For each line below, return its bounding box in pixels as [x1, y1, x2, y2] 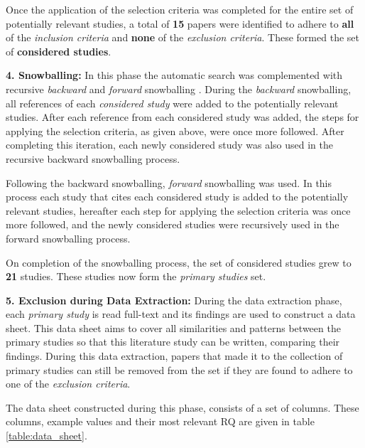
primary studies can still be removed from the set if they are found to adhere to [6, 362, 353, 377]
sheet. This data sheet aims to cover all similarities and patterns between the [6, 320, 341, 335]
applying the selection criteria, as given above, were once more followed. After [6, 123, 344, 138]
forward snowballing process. [6, 230, 131, 245]
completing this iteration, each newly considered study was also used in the [6, 137, 333, 152]
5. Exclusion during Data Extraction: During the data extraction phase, [6, 292, 342, 307]
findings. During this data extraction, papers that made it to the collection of [6, 348, 343, 363]
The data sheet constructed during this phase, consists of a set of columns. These [6, 400, 359, 415]
